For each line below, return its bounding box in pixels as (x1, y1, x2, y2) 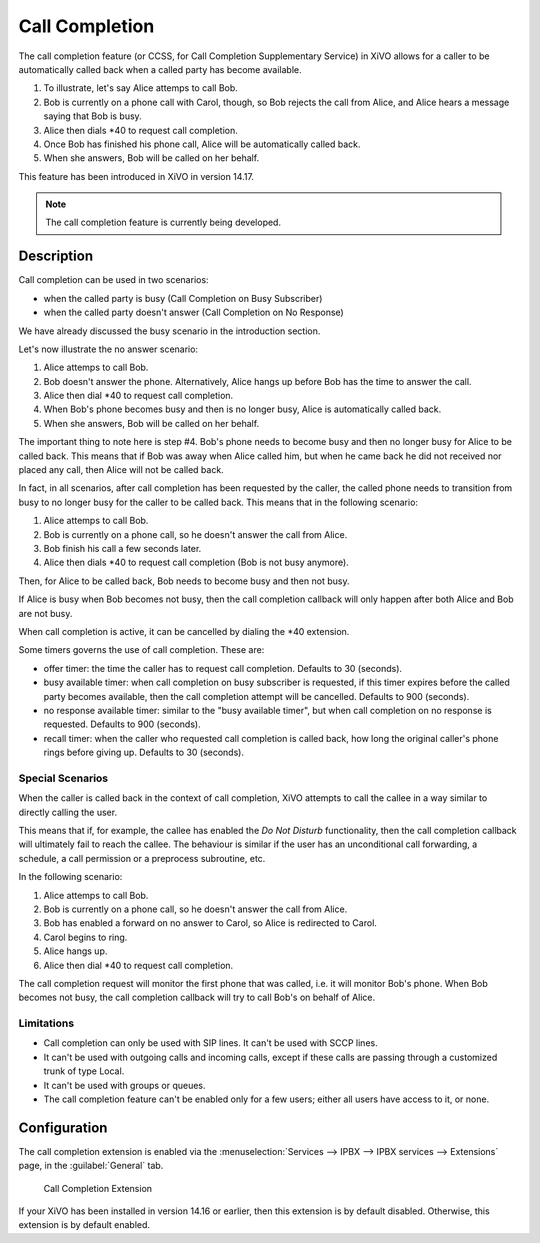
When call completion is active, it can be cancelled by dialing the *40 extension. (18, 625, 350, 637)
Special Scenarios (18, 771, 109, 785)
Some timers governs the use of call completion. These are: (18, 644, 265, 656)
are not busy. (18, 607, 73, 619)
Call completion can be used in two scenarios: (18, 274, 209, 286)
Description (18, 248, 94, 265)
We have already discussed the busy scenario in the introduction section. (18, 325, 321, 337)
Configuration (18, 1119, 108, 1136)
